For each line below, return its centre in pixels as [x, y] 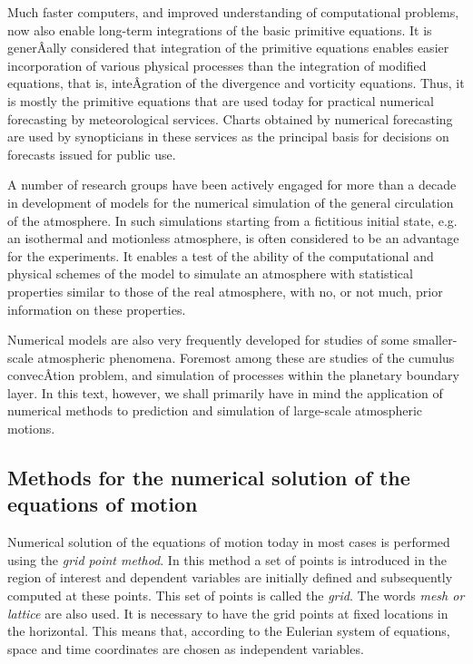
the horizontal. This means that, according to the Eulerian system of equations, [229, 631]
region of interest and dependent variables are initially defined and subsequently [230, 577]
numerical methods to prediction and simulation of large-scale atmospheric [215, 410]
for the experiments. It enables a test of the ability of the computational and [221, 255]
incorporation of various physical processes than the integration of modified [217, 65]
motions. [31, 429]
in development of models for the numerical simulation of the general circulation [231, 202]
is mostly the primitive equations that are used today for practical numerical [221, 100]
